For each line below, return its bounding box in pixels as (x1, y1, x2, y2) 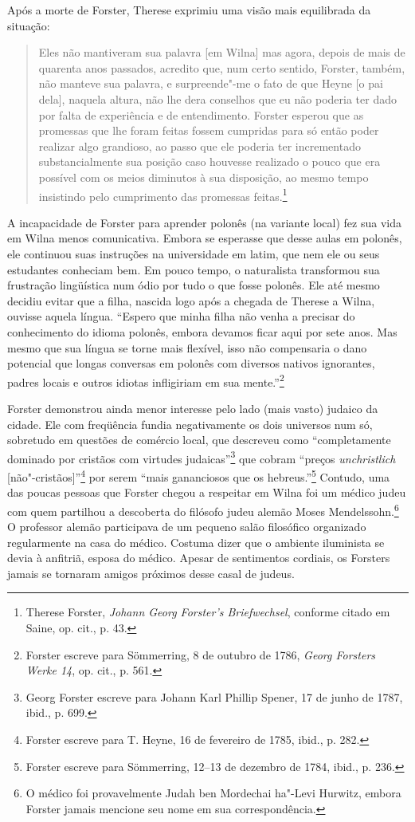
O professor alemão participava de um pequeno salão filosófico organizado (7, 518, 366, 535)
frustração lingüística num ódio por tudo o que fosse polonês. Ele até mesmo (7, 277, 380, 293)
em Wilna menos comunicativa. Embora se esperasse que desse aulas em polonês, (7, 230, 402, 246)
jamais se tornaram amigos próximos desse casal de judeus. (7, 564, 295, 581)
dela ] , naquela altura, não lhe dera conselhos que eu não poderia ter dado (38, 90, 397, 107)
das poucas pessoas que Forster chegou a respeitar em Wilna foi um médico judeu (7, 484, 406, 501)
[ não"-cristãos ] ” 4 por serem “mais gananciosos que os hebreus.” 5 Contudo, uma (7, 466, 390, 485)
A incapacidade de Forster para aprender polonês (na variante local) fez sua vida (7, 214, 401, 230)
